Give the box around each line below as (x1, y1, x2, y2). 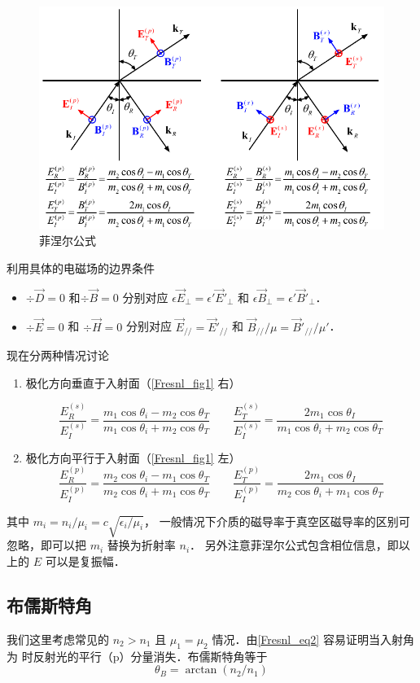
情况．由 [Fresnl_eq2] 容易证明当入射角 (212, 630, 414, 647)
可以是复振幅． (45, 552, 125, 569)
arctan (185, 664, 217, 676)
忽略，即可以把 (7, 536, 86, 554)
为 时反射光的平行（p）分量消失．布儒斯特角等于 (7, 647, 268, 664)
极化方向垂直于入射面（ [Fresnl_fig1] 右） (25, 374, 241, 391)
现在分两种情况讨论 (7, 347, 109, 364)
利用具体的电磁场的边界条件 (7, 260, 155, 277)
